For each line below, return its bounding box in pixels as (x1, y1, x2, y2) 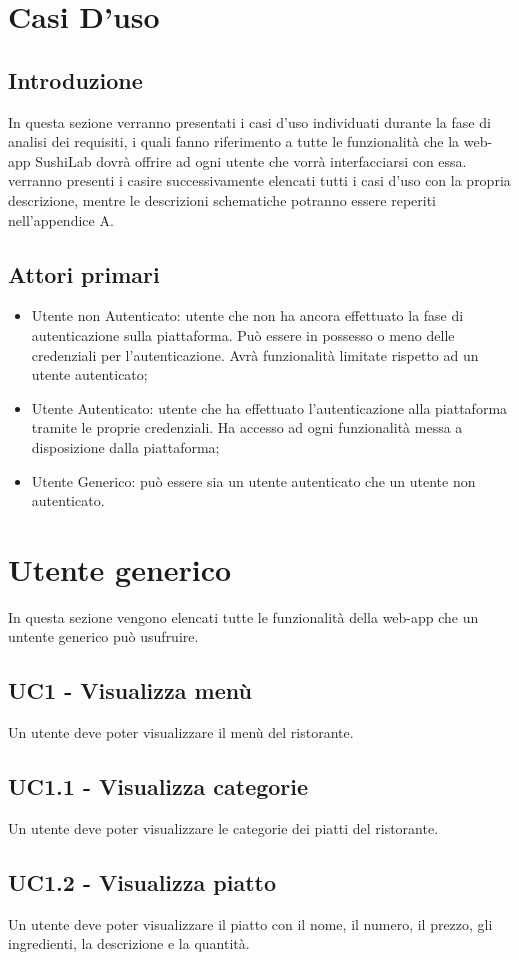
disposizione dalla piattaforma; (31, 436, 220, 457)
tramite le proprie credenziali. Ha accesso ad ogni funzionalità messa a (31, 417, 463, 438)
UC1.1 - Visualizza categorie (8, 771, 309, 802)
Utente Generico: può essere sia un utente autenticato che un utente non (31, 470, 476, 491)
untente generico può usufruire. (8, 626, 199, 647)
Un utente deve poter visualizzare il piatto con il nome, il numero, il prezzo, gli (8, 913, 493, 934)
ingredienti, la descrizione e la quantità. (8, 933, 250, 954)
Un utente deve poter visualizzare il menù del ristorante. (8, 722, 354, 743)
